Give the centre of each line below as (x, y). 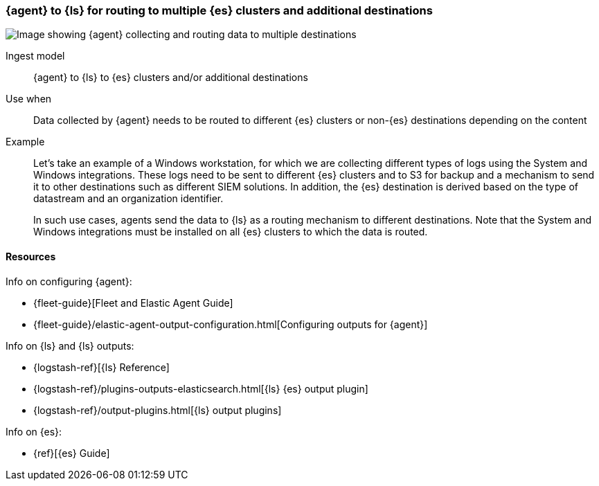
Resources (31, 256)
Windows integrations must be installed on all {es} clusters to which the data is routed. (231, 232)
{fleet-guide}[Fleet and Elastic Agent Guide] (133, 303)
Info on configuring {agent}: (69, 281)
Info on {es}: (34, 431)
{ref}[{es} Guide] (72, 453)
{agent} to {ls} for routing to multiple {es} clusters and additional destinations (219, 10)
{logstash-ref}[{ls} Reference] (101, 367)
